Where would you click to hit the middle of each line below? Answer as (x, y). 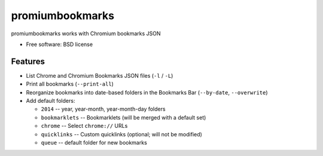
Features (28, 61)
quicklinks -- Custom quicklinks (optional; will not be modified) (122, 134)
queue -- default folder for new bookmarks (94, 142)
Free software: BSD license (59, 44)
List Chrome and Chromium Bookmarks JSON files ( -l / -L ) (100, 75)
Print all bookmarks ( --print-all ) (70, 84)
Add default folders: (51, 101)
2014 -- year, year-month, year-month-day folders (103, 109)
